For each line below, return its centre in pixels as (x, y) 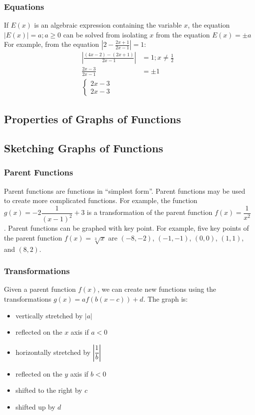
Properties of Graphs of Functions (93, 119)
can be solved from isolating (105, 34)
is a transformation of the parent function (150, 212)
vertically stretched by (49, 315)
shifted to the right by (49, 390)
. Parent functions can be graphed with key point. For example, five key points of (127, 228)
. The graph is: (165, 298)
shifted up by (35, 406)
